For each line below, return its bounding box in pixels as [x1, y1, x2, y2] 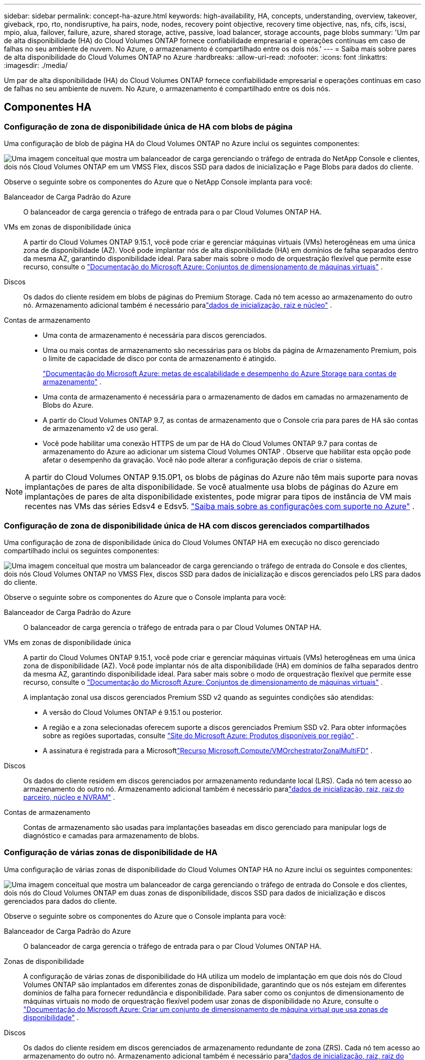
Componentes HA [4, 101, 92, 114]
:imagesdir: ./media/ [4, 61, 68, 69]
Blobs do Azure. [43, 401, 94, 410]
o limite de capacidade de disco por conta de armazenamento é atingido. [43, 354, 277, 363]
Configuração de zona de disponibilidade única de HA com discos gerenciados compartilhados [4, 520, 370, 530]
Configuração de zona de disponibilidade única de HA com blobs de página [4, 121, 293, 132]
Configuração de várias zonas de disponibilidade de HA [4, 847, 218, 858]
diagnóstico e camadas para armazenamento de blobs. [23, 831, 199, 840]
